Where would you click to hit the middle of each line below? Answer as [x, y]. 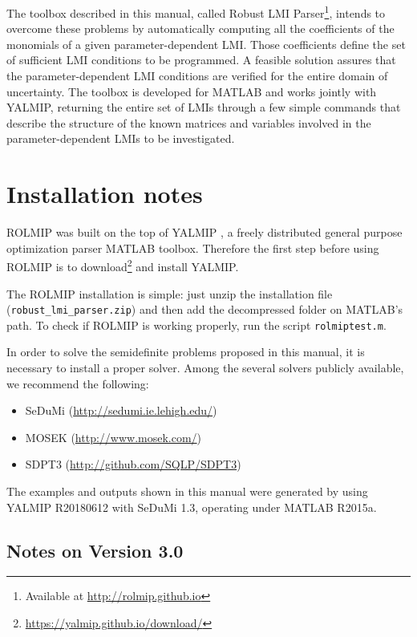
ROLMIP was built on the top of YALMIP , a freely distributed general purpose [204, 232]
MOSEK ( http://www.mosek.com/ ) [113, 437]
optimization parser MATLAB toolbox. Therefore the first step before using [193, 247]
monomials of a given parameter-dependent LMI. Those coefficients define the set [206, 44]
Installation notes [105, 194]
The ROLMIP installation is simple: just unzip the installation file [170, 293]
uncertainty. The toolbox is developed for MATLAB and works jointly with [192, 91]
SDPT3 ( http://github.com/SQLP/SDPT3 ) [133, 464]
